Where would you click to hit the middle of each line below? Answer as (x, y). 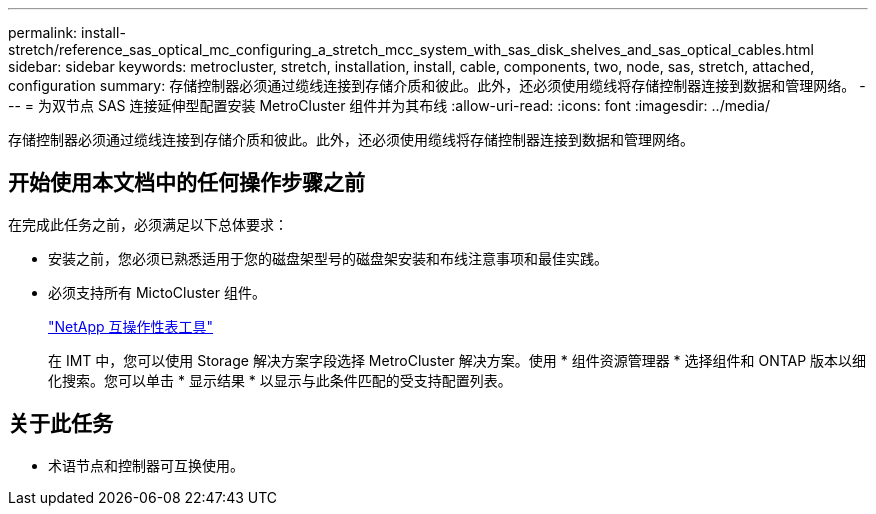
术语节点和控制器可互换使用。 (146, 465)
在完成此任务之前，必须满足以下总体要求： (148, 224)
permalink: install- (67, 32)
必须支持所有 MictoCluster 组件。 (157, 292)
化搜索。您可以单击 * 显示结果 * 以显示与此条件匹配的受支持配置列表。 (280, 380)
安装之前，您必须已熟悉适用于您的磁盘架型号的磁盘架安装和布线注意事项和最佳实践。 (328, 258)
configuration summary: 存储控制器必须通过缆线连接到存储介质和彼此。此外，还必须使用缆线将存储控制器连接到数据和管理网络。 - (437, 85)
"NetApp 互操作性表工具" (131, 326)
